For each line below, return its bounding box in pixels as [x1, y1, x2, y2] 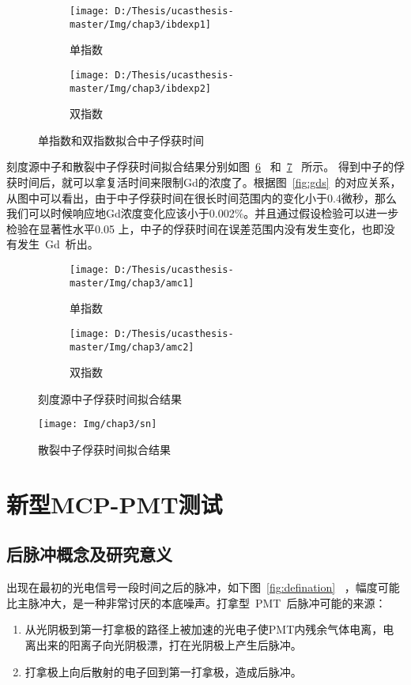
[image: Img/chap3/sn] [38, 418, 157, 430]
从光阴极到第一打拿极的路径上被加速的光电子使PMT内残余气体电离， [25, 621, 383, 638]
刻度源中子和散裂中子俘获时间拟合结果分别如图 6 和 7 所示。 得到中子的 [6, 158, 394, 175]
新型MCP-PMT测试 [6, 487, 223, 520]
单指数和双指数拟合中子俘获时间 [38, 131, 204, 148]
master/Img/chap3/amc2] [70, 341, 194, 353]
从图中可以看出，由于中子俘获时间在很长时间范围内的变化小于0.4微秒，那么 [6, 189, 397, 206]
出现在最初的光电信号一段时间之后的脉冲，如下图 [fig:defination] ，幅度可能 [6, 579, 400, 596]
